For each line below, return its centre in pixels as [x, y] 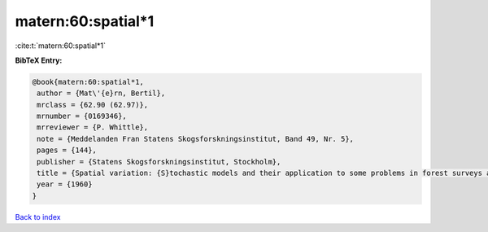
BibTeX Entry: [39, 60]
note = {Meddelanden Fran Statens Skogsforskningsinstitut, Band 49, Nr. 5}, [195, 139]
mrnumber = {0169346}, [82, 116]
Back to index [38, 217]
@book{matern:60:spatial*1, [88, 82]
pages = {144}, [67, 150]
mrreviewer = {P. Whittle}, [93, 127]
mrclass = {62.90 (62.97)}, [93, 105]
